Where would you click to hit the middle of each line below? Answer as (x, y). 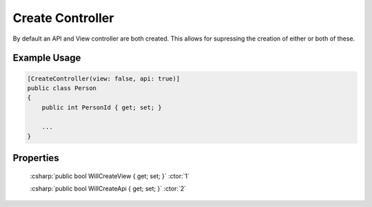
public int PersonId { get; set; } (102, 107)
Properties (36, 158)
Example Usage (47, 58)
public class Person (62, 88)
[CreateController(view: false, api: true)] (104, 78)
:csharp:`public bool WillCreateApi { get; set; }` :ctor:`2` (108, 188)
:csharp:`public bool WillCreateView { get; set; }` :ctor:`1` (110, 176)
